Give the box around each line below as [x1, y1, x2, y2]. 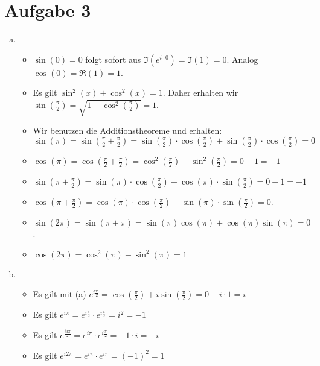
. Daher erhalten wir [162, 86, 238, 99]
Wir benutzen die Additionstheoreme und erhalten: [33, 124, 222, 136]
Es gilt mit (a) [33, 288, 86, 300]
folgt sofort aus [85, 52, 141, 65]
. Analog [226, 52, 258, 65]
